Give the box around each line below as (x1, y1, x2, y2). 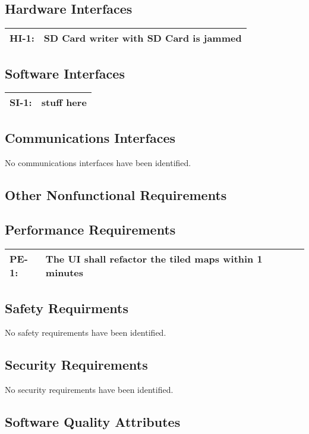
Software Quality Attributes (5, 413, 181, 431)
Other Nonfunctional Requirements (5, 185, 227, 204)
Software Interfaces (5, 64, 125, 82)
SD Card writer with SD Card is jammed (43, 31, 242, 45)
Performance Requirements (5, 220, 176, 239)
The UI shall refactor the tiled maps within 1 (45, 252, 263, 266)
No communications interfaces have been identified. (5, 156, 191, 168)
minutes (45, 266, 84, 280)
